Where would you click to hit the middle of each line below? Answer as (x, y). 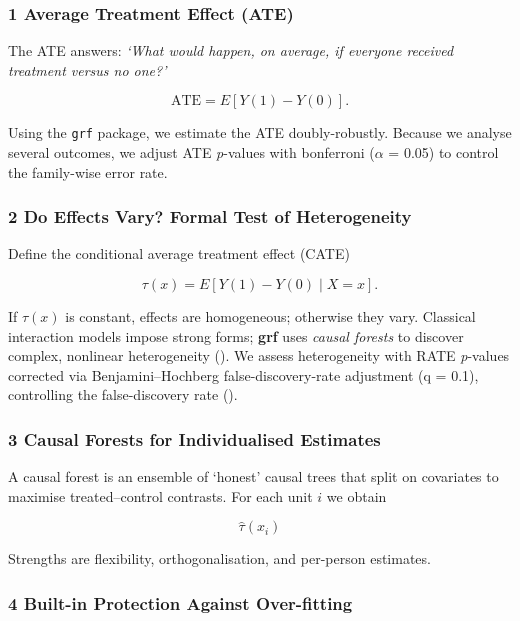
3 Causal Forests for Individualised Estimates (194, 438)
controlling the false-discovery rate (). (123, 394)
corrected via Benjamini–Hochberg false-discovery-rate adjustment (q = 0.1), (243, 374)
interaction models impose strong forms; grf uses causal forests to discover (236, 335)
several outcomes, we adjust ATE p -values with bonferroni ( (191, 152)
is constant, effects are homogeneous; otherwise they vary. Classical (270, 316)
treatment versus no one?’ (87, 69)
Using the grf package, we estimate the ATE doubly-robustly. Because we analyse (260, 132)
